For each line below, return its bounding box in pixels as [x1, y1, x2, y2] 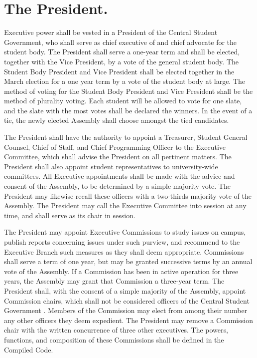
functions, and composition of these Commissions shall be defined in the [4, 334, 224, 345]
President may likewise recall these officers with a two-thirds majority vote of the [4, 190, 252, 201]
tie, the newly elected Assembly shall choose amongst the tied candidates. [4, 115, 229, 125]
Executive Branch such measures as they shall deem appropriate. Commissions [4, 246, 244, 257]
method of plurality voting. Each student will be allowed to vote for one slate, [4, 95, 242, 106]
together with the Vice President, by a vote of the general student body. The [4, 56, 239, 66]
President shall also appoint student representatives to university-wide [4, 161, 218, 171]
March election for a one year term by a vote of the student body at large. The [4, 76, 246, 86]
